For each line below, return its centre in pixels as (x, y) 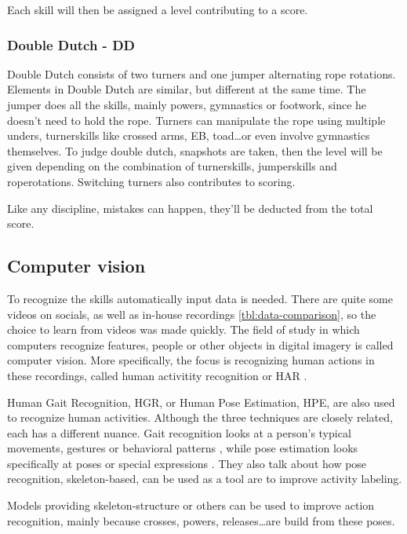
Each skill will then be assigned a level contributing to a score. (158, 9)
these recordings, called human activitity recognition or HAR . (157, 375)
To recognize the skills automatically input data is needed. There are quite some (200, 298)
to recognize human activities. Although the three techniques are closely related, (200, 417)
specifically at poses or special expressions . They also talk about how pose (187, 463)
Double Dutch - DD (71, 44)
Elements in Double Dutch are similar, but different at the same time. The (187, 89)
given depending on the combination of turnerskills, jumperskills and (172, 166)
